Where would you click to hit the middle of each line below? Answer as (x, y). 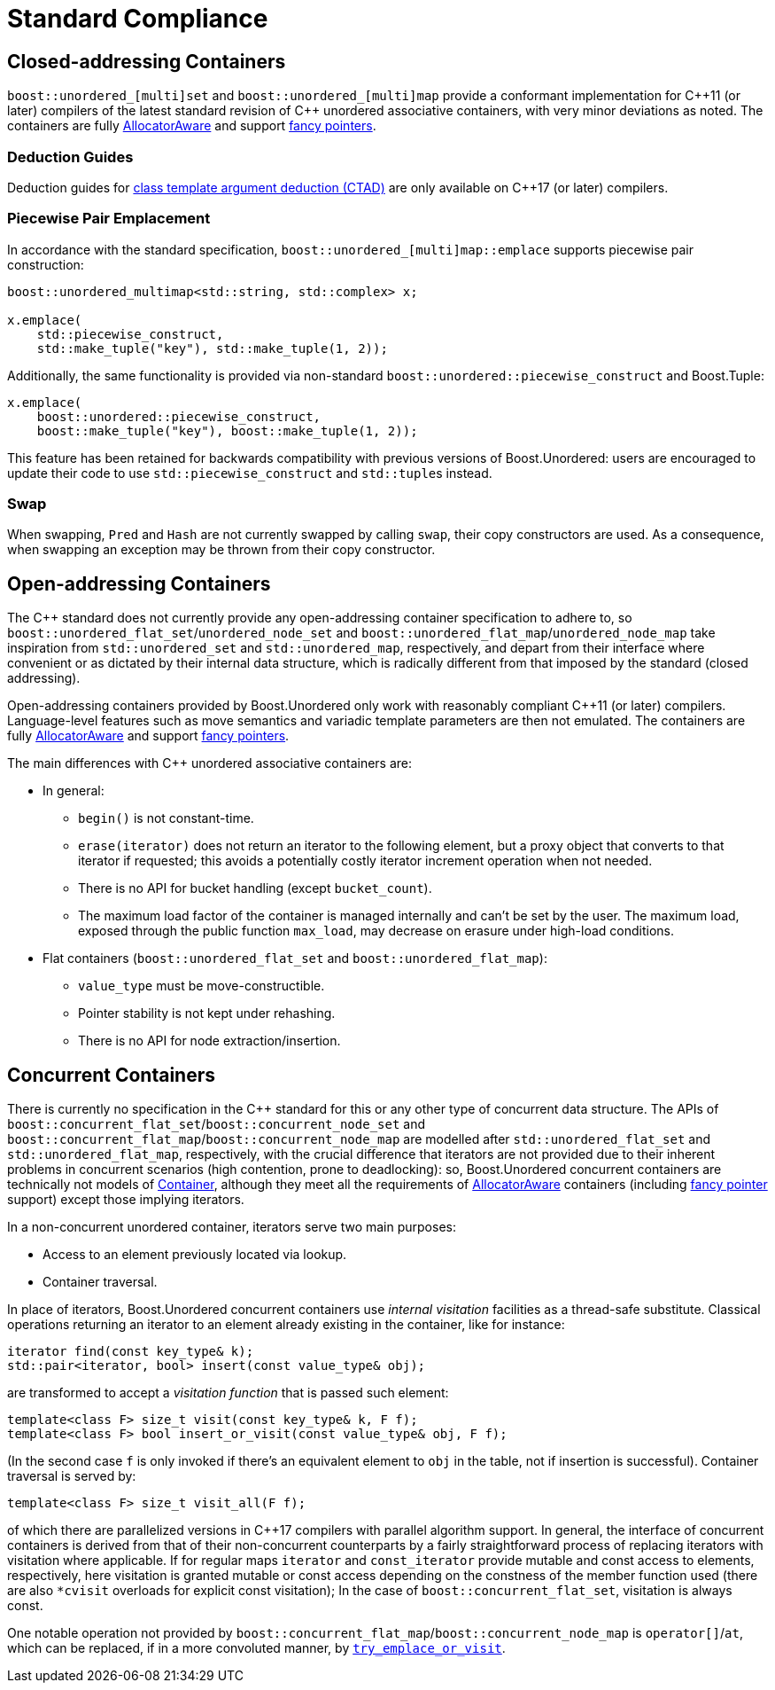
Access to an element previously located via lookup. (195, 1255)
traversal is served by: (72, 1476)
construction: (46, 264)
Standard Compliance (138, 19)
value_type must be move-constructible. (201, 986)
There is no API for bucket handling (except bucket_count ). (255, 888)
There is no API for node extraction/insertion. (209, 1041)
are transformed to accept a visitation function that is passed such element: (228, 1393)
